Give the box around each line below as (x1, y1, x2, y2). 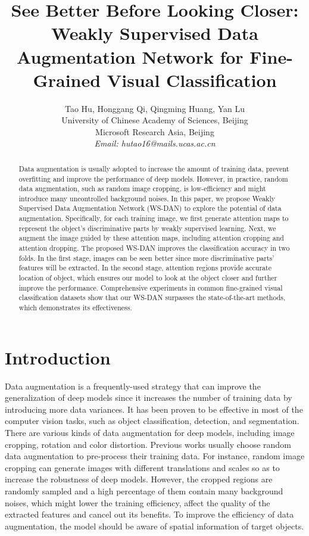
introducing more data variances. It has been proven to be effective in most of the (5, 403, 303, 415)
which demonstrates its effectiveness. (18, 303, 132, 313)
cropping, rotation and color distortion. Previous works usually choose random (5, 438, 291, 450)
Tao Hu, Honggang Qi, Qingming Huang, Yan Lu (64, 102, 245, 114)
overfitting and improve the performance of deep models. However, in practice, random (18, 173, 288, 183)
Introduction (5, 345, 111, 369)
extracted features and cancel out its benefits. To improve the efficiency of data (5, 508, 294, 521)
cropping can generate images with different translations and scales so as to (5, 461, 280, 473)
